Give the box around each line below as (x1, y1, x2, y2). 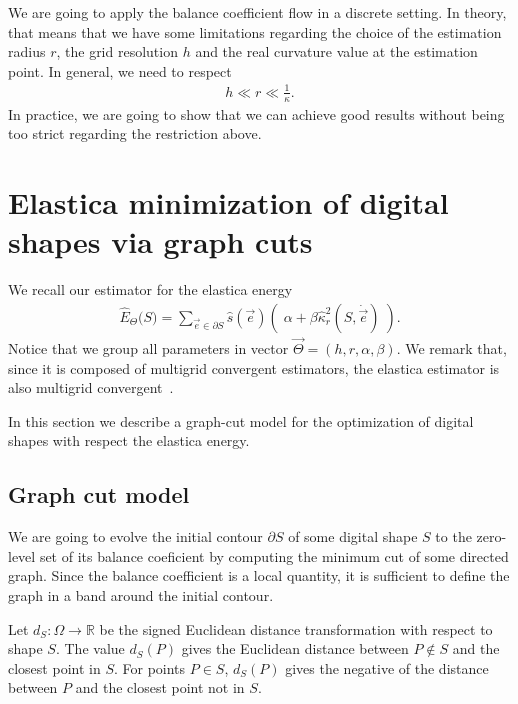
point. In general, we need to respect (8, 60, 232, 81)
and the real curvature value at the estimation (195, 41, 478, 62)
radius (8, 41, 46, 62)
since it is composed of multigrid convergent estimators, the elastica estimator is (8, 357, 500, 378)
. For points (113, 657, 186, 678)
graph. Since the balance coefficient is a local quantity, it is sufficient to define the (8, 565, 510, 586)
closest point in (8, 657, 101, 678)
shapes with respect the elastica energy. (8, 430, 250, 451)
